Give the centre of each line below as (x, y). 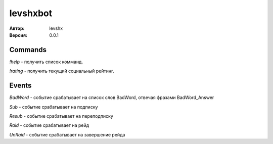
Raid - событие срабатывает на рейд (49, 125)
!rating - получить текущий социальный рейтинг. (62, 71)
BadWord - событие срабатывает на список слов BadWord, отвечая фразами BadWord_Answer (112, 98)
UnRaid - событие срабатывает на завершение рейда (67, 134)
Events (20, 86)
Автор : (17, 28)
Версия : (18, 35)
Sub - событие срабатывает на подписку (54, 107)
